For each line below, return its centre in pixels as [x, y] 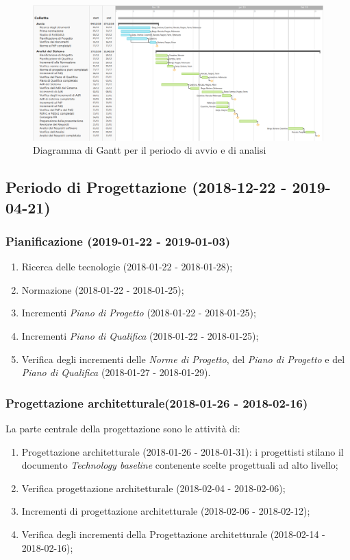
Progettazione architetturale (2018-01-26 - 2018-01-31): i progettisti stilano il [183, 451]
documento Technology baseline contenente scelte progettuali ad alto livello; [180, 465]
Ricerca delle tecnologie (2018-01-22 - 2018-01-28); [127, 267]
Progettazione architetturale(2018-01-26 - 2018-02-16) [157, 402]
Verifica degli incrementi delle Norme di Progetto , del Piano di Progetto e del [183, 359]
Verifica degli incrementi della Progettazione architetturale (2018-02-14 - [173, 534]
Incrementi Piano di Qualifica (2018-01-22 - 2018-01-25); [140, 336]
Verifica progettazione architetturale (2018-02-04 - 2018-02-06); [153, 488]
